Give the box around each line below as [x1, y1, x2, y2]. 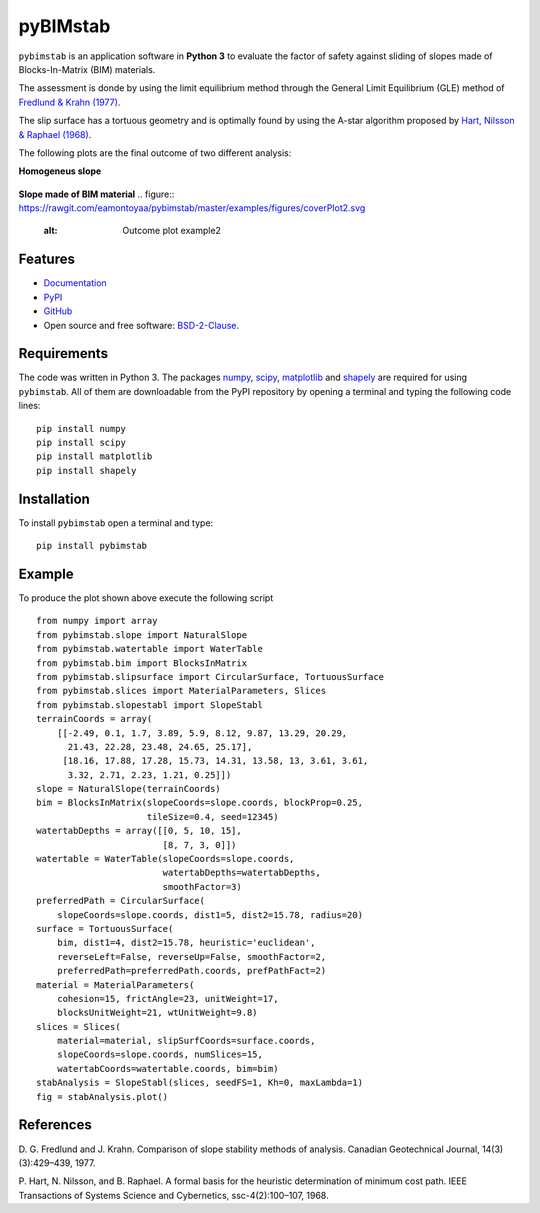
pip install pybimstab [36, 540, 148, 552]
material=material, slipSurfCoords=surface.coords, [56, 1035, 316, 1047]
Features [18, 251, 75, 268]
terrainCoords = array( [36, 713, 153, 725]
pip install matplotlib [36, 451, 153, 462]
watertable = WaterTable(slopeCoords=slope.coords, [36, 853, 295, 865]
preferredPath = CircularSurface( [36, 895, 205, 907]
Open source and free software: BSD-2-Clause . [43, 319, 240, 331]
